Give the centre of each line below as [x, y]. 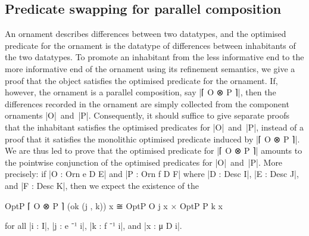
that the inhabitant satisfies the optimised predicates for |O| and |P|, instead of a [154, 127]
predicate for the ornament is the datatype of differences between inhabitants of [150, 45]
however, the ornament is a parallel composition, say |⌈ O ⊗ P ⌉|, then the [141, 92]
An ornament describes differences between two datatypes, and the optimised [146, 34]
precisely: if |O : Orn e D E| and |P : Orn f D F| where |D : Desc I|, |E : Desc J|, [152, 174]
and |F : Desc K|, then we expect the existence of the [102, 185]
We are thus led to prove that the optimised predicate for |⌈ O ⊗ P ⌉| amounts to [154, 150]
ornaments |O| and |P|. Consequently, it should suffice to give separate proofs [147, 115]
